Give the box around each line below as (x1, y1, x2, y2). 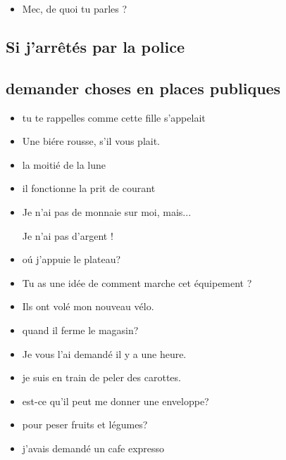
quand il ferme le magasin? (22, 322, 139, 337)
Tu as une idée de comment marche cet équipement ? (22, 275, 252, 290)
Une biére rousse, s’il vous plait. (22, 134, 161, 148)
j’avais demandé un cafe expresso (22, 440, 165, 455)
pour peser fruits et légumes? (22, 417, 148, 432)
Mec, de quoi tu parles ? (22, 1, 128, 15)
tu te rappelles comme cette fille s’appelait (22, 110, 206, 124)
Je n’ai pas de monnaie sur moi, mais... (22, 204, 192, 219)
